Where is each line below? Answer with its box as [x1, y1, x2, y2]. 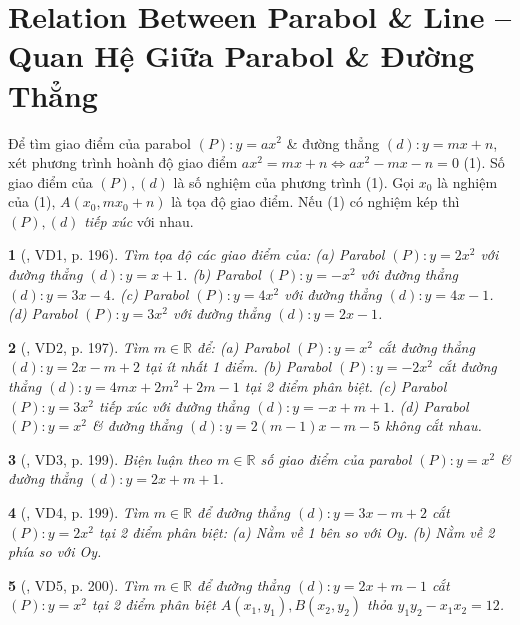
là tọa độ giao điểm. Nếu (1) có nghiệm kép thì [171, 191, 460, 212]
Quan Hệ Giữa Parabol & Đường [8, 35, 475, 76]
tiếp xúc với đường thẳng [98, 395, 250, 416]
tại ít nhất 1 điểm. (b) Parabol [145, 356, 332, 377]
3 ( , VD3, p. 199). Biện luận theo [8, 448, 213, 469]
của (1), [8, 191, 56, 212]
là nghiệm [437, 171, 498, 192]
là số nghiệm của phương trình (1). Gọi [173, 171, 415, 192]
